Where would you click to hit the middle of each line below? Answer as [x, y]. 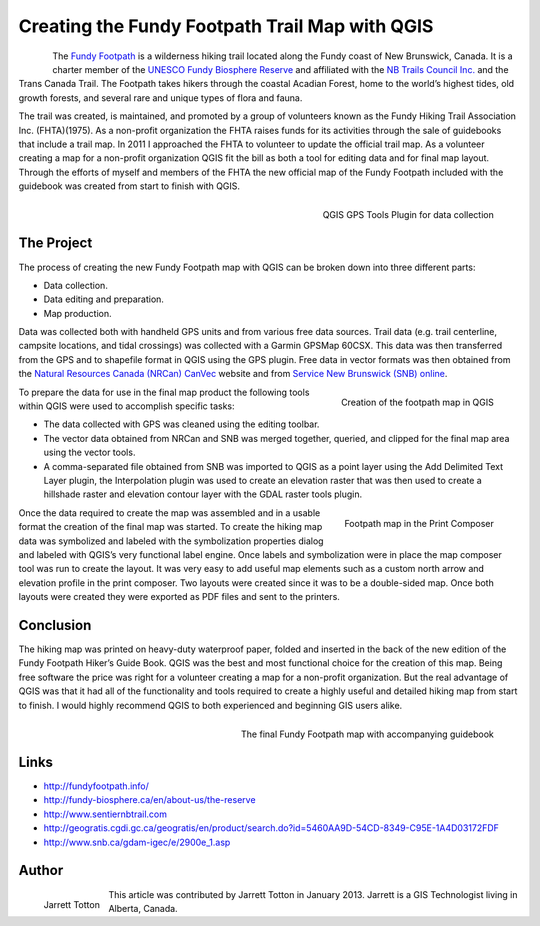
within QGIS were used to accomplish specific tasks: [126, 406]
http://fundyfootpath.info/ [96, 786]
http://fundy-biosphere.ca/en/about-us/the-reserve [149, 800]
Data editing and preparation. [104, 299]
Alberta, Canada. [143, 908]
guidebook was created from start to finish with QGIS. [129, 186]
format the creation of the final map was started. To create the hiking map [170, 527]
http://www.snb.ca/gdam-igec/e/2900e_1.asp [137, 842]
